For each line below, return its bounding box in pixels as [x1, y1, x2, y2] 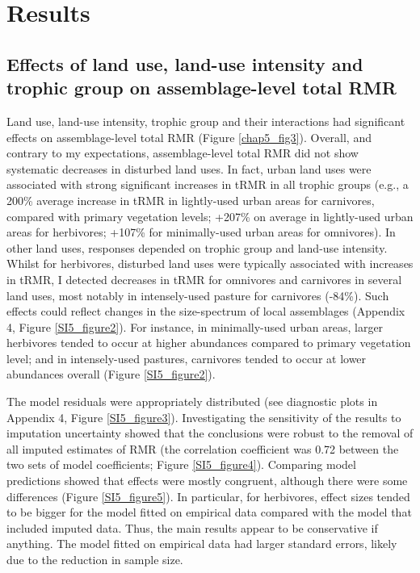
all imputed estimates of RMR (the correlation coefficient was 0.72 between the [6, 440, 399, 457]
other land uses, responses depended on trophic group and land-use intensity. [6, 239, 388, 256]
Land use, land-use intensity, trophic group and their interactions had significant [6, 112, 405, 129]
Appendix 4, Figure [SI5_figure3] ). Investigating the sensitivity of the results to [6, 408, 401, 425]
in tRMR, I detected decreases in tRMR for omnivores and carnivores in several [6, 270, 402, 287]
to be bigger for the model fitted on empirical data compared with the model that [6, 504, 412, 521]
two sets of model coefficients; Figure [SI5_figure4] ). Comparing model [6, 456, 356, 473]
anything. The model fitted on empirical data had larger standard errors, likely [6, 535, 397, 552]
